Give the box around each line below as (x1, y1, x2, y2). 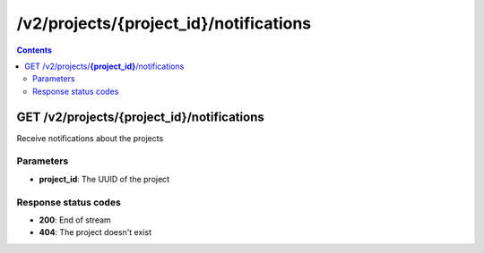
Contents (16, 45, 53, 55)
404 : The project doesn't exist (39, 227, 152, 238)
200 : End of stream (39, 215, 111, 225)
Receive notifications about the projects (16, 132, 164, 143)
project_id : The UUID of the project (39, 173, 170, 184)
